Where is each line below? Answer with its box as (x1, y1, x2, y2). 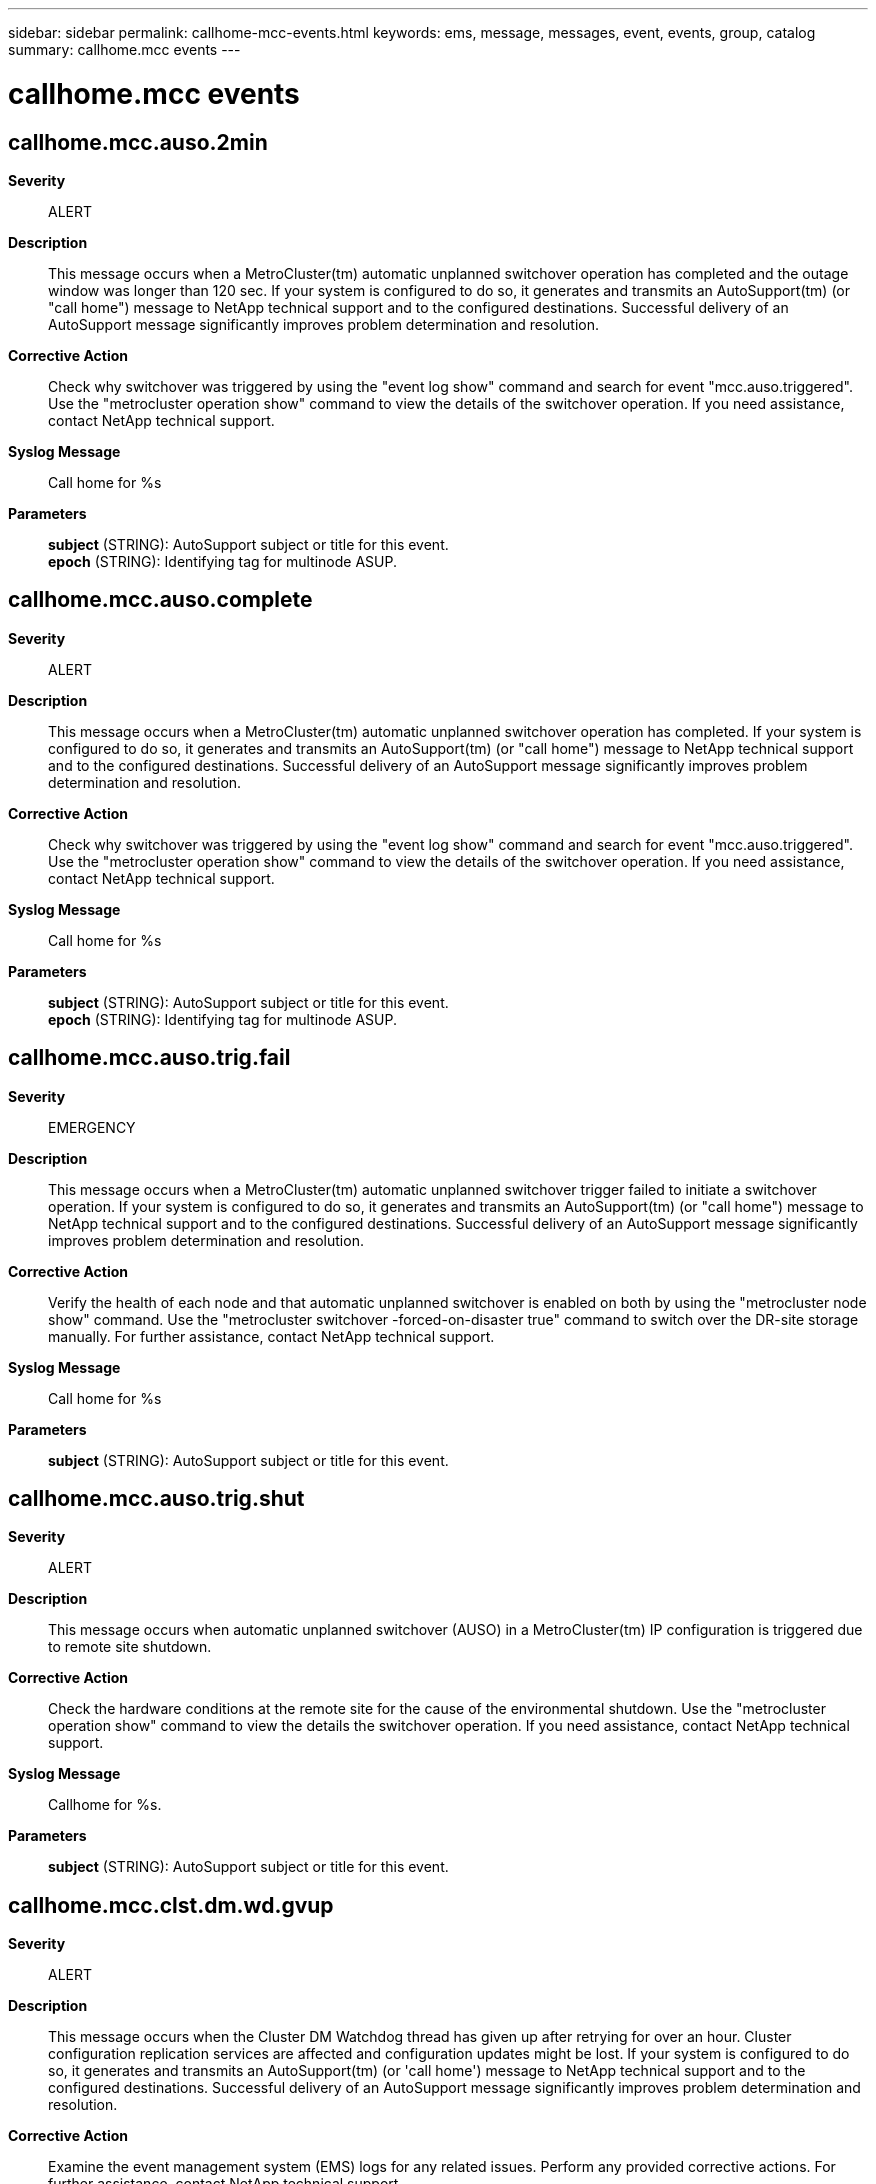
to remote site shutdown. (48, 1638, 212, 1656)
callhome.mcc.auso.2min (8, 129, 268, 155)
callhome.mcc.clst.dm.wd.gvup (8, 1892, 334, 1918)
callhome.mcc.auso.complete (8, 587, 313, 613)
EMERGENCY (48, 1118, 136, 1136)
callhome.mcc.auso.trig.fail (8, 1045, 291, 1071)
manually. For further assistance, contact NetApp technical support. (48, 1327, 495, 1345)
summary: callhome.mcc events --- (8, 41, 241, 58)
